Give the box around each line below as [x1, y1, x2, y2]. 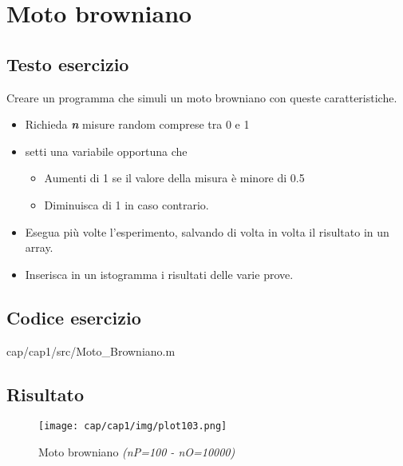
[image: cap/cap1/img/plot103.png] [38, 420, 227, 432]
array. [25, 239, 53, 256]
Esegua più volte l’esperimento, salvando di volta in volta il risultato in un [25, 223, 389, 240]
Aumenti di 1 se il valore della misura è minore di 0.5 [44, 169, 305, 186]
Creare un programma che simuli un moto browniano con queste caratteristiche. [6, 89, 397, 106]
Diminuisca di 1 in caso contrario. [44, 196, 209, 213]
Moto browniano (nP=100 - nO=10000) [38, 443, 235, 460]
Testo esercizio [6, 51, 129, 76]
